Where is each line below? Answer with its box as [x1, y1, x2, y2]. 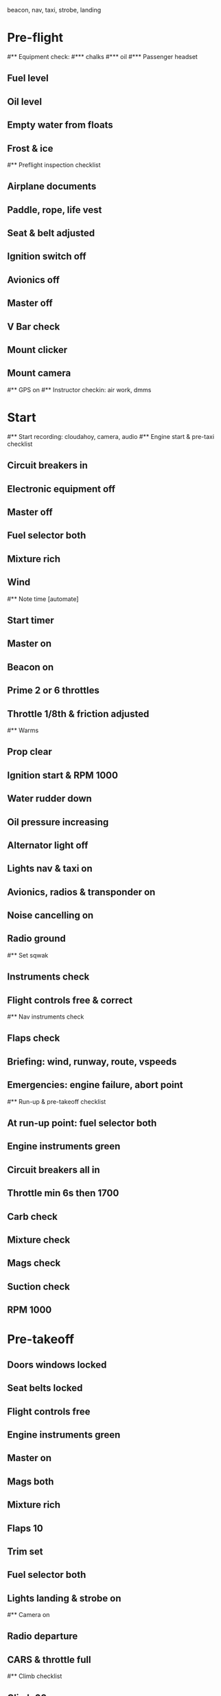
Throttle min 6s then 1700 [7, 1188, 119, 1199]
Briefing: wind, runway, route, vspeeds [7, 1056, 177, 1067]
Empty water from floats [7, 120, 113, 131]
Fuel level [7, 72, 49, 84]
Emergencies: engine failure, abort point [7, 1079, 183, 1091]
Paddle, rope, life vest [7, 204, 102, 216]
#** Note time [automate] [7, 594, 79, 603]
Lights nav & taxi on [7, 863, 93, 874]
